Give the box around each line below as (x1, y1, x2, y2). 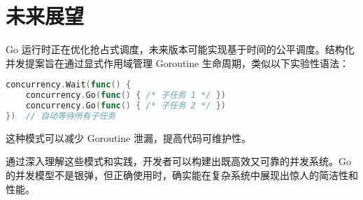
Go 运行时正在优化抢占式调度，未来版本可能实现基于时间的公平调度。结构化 (6, 42, 355, 57)
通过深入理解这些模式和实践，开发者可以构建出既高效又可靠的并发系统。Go (6, 154, 351, 169)
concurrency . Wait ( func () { (6, 80, 131, 90)
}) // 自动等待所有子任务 (6, 110, 116, 121)
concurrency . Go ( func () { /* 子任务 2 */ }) (25, 101, 226, 111)
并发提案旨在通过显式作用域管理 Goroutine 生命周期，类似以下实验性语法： (6, 55, 349, 70)
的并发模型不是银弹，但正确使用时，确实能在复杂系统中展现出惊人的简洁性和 (6, 168, 358, 182)
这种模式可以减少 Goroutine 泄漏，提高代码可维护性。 (6, 130, 251, 145)
